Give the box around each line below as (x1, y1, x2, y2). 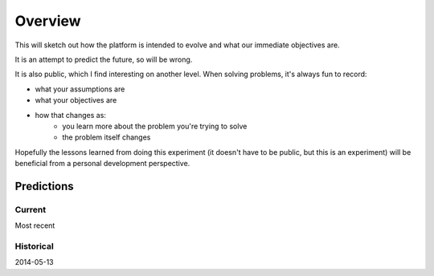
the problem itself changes (62, 132, 151, 142)
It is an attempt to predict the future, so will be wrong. (14, 55, 193, 64)
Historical (14, 241, 54, 252)
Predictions (14, 179, 74, 193)
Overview (14, 12, 81, 30)
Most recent (14, 221, 55, 230)
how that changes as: (35, 110, 106, 120)
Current (14, 204, 47, 215)
